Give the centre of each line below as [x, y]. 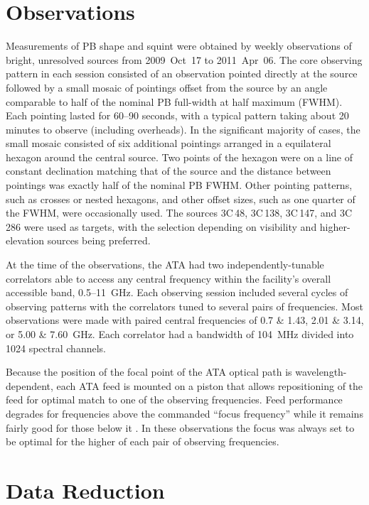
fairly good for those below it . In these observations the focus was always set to [180, 427]
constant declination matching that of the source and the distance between [169, 171]
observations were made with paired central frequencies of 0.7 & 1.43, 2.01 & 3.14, [185, 320]
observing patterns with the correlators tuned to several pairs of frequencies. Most [184, 306]
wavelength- [321, 372]
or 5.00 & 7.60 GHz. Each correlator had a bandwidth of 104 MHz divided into [180, 334]
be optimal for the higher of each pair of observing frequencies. [143, 441]
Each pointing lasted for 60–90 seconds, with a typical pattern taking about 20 [177, 115]
